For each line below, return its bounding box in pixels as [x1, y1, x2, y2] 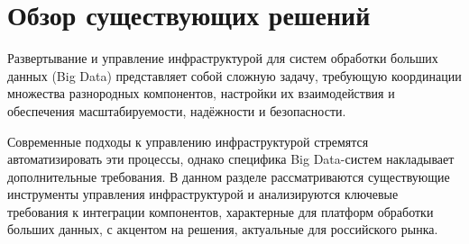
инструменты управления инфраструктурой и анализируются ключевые [7, 185, 399, 203]
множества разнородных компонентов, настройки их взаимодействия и [7, 84, 395, 103]
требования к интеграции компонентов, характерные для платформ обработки [7, 202, 434, 221]
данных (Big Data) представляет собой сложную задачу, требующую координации [7, 66, 462, 85]
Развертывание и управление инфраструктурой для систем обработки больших [7, 49, 438, 68]
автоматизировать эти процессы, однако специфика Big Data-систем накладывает [7, 149, 455, 168]
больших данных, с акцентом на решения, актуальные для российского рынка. [7, 220, 438, 239]
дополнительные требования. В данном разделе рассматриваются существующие [7, 167, 450, 185]
